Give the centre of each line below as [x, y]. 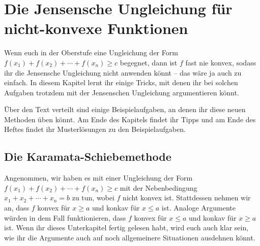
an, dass [17, 208]
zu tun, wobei [93, 198]
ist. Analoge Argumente [198, 208]
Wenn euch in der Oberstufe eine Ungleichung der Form [91, 52]
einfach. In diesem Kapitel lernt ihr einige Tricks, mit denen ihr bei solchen [121, 82]
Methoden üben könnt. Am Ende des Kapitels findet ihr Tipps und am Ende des [130, 119]
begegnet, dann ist [149, 62]
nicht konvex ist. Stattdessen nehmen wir [187, 198]
